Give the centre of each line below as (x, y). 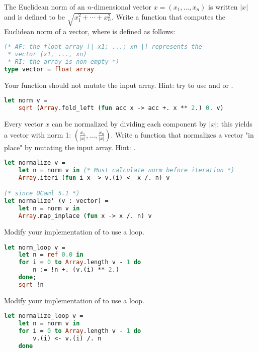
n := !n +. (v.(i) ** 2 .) (76, 270)
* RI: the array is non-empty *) (64, 62)
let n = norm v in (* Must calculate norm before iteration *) (126, 170)
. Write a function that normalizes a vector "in (182, 134)
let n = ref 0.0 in (51, 255)
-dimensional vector (121, 7)
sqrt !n (31, 284)
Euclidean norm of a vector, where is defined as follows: (90, 31)
